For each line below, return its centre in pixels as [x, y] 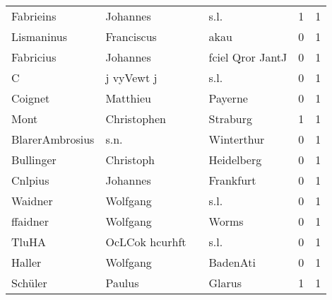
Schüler [29, 283]
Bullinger [34, 160]
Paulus [122, 283]
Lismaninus [40, 36]
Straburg [230, 119]
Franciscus [131, 36]
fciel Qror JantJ [248, 57]
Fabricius [34, 57]
